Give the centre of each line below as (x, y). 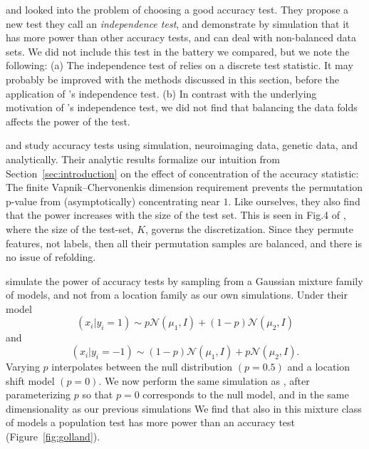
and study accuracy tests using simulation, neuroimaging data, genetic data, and (182, 145)
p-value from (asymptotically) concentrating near (113, 201)
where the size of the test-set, (70, 228)
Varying (23, 367)
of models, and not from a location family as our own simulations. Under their (177, 295)
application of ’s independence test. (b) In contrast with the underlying (161, 93)
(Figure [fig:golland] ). (53, 437)
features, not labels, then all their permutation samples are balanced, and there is (184, 243)
